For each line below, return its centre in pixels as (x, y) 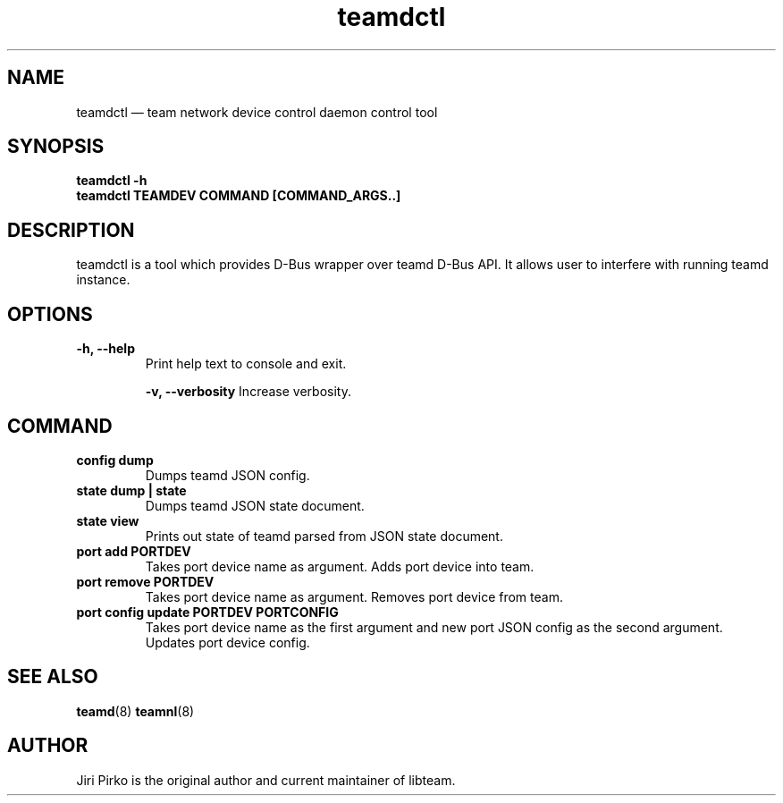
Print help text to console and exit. (246, 364)
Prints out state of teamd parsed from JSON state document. (324, 536)
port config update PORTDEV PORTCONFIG (207, 612)
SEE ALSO (53, 677)
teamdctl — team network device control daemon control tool (257, 112)
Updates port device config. (227, 642)
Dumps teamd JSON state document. (255, 505)
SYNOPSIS (56, 147)
